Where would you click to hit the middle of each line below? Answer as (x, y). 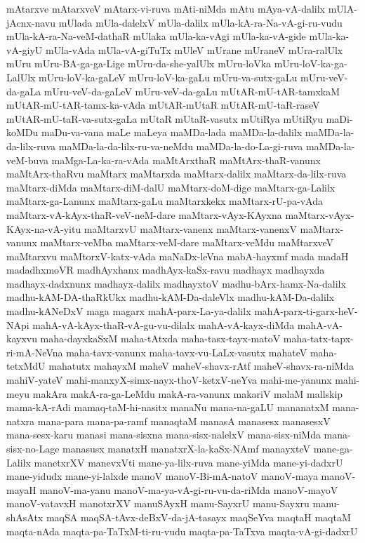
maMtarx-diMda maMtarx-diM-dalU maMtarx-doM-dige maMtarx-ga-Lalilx (171, 187)
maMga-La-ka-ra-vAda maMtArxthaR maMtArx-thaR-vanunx (186, 160)
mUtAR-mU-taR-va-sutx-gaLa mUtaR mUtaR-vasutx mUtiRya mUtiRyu (165, 118)
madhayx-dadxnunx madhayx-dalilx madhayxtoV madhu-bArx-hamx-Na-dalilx (176, 283)
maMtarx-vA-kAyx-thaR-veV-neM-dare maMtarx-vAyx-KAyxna (144, 214)
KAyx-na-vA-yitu (44, 228)
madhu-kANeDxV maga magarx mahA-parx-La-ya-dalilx (129, 311)
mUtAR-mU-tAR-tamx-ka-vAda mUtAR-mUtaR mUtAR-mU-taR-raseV (163, 105)
